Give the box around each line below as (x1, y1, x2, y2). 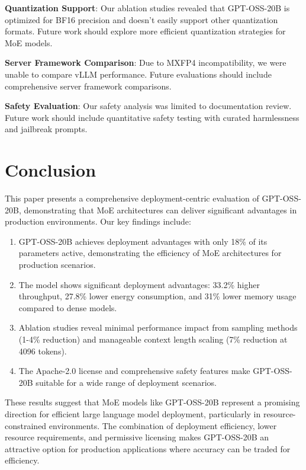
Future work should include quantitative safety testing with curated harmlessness (5, 111, 299, 123)
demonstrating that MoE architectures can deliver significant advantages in (24, 203, 297, 216)
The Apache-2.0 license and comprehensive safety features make (18, 365, 250, 377)
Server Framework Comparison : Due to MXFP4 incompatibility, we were (5, 56, 286, 69)
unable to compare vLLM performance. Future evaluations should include (5, 68, 272, 80)
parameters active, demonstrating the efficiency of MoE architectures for (18, 247, 282, 259)
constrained (5, 419, 47, 431)
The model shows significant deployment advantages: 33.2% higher (18, 278, 260, 290)
